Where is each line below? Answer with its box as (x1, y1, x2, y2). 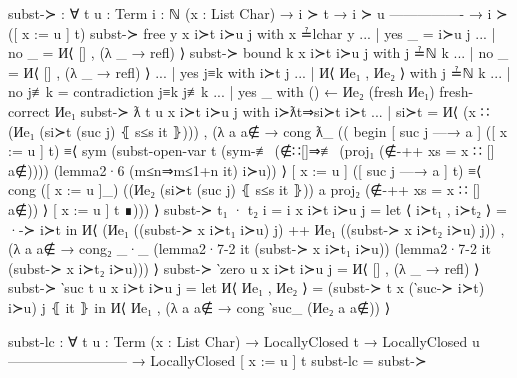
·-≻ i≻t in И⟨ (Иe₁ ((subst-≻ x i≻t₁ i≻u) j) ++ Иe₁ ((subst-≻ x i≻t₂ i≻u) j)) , (8, 218, 505, 239)
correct (8, 100, 51, 121)
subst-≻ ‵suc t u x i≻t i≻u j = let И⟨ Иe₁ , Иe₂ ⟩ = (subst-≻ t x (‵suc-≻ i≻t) (8, 277, 485, 298)
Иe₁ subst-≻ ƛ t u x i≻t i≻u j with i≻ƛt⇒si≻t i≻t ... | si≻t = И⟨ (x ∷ (54, 100, 490, 121)
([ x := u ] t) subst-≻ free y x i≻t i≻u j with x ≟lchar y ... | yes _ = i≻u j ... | (8, 22, 496, 43)
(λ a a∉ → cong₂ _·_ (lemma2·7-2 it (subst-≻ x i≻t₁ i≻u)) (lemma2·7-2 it (8, 238, 491, 259)
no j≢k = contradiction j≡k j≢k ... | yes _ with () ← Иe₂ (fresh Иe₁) (8, 81, 435, 102)
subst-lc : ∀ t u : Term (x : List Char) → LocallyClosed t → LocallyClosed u (8, 330, 480, 351)
